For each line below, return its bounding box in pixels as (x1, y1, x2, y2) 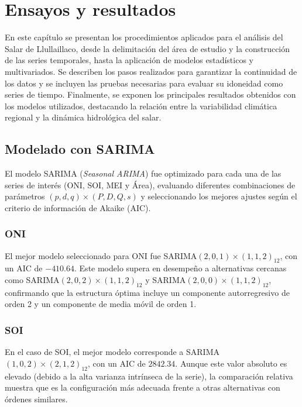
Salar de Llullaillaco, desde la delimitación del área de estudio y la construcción (5, 42, 290, 54)
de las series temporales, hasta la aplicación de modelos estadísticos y (5, 54, 253, 66)
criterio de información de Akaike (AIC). (5, 201, 151, 213)
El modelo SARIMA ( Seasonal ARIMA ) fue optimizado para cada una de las (5, 167, 282, 180)
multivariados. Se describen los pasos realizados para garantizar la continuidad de (5, 65, 297, 77)
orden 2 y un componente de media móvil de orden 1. (5, 298, 197, 310)
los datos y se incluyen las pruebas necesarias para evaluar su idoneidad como (5, 77, 283, 89)
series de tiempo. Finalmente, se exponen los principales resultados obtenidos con (5, 88, 296, 101)
